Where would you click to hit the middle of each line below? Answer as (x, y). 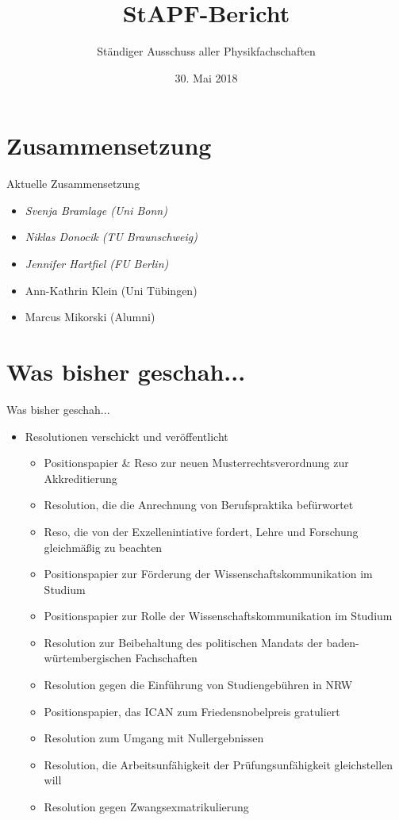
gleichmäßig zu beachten (103, 547)
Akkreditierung (81, 478)
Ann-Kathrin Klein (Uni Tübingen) (111, 290)
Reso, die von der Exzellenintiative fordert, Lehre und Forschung (201, 531)
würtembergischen (88, 658)
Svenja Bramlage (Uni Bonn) (96, 210)
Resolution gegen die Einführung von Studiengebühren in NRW (198, 685)
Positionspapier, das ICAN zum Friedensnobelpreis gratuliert (192, 711)
